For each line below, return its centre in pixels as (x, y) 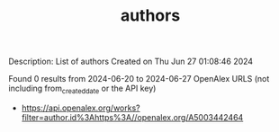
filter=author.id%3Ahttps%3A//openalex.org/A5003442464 (132, 117)
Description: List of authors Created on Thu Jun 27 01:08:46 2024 (131, 62)
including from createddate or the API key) (82, 89)
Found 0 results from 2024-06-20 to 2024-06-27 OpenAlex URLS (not (139, 79)
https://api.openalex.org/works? (81, 108)
